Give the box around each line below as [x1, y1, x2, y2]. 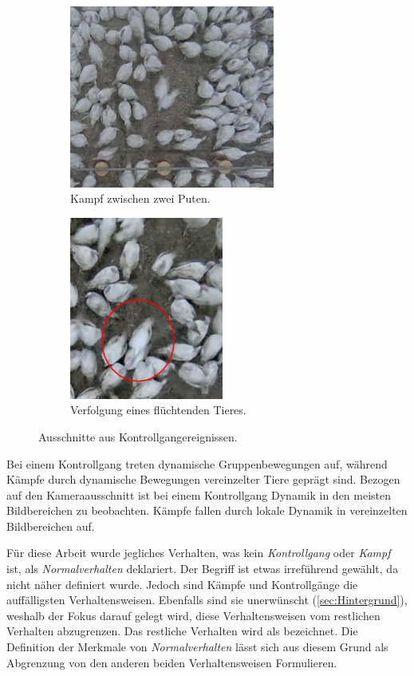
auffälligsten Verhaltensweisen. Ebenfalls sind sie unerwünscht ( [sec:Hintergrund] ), [6, 591, 408, 608]
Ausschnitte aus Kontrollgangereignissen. [38, 428, 238, 445]
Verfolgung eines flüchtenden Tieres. [70, 401, 246, 418]
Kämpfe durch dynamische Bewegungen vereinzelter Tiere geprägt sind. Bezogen [6, 471, 400, 488]
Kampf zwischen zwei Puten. [70, 190, 211, 207]
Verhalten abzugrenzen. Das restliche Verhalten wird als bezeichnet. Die [6, 623, 358, 639]
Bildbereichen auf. [6, 517, 95, 534]
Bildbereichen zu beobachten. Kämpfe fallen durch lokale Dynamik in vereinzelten [6, 502, 408, 519]
